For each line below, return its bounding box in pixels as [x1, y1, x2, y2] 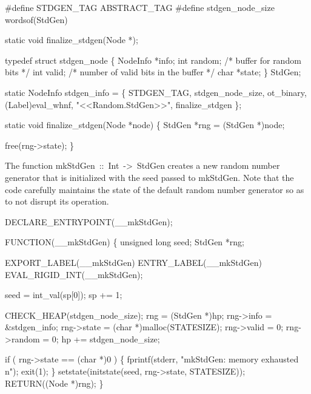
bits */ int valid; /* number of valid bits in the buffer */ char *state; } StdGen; [5, 66, 301, 78]
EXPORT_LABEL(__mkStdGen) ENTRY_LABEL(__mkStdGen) [5, 256, 262, 268]
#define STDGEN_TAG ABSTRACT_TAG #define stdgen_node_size [5, 1, 275, 13]
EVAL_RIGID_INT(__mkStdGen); [5, 268, 143, 280]
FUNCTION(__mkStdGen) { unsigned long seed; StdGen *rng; [5, 236, 244, 248]
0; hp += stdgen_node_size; [52, 332, 160, 345]
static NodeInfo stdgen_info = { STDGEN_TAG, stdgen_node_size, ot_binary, [5, 86, 307, 98]
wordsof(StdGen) [5, 13, 68, 25]
